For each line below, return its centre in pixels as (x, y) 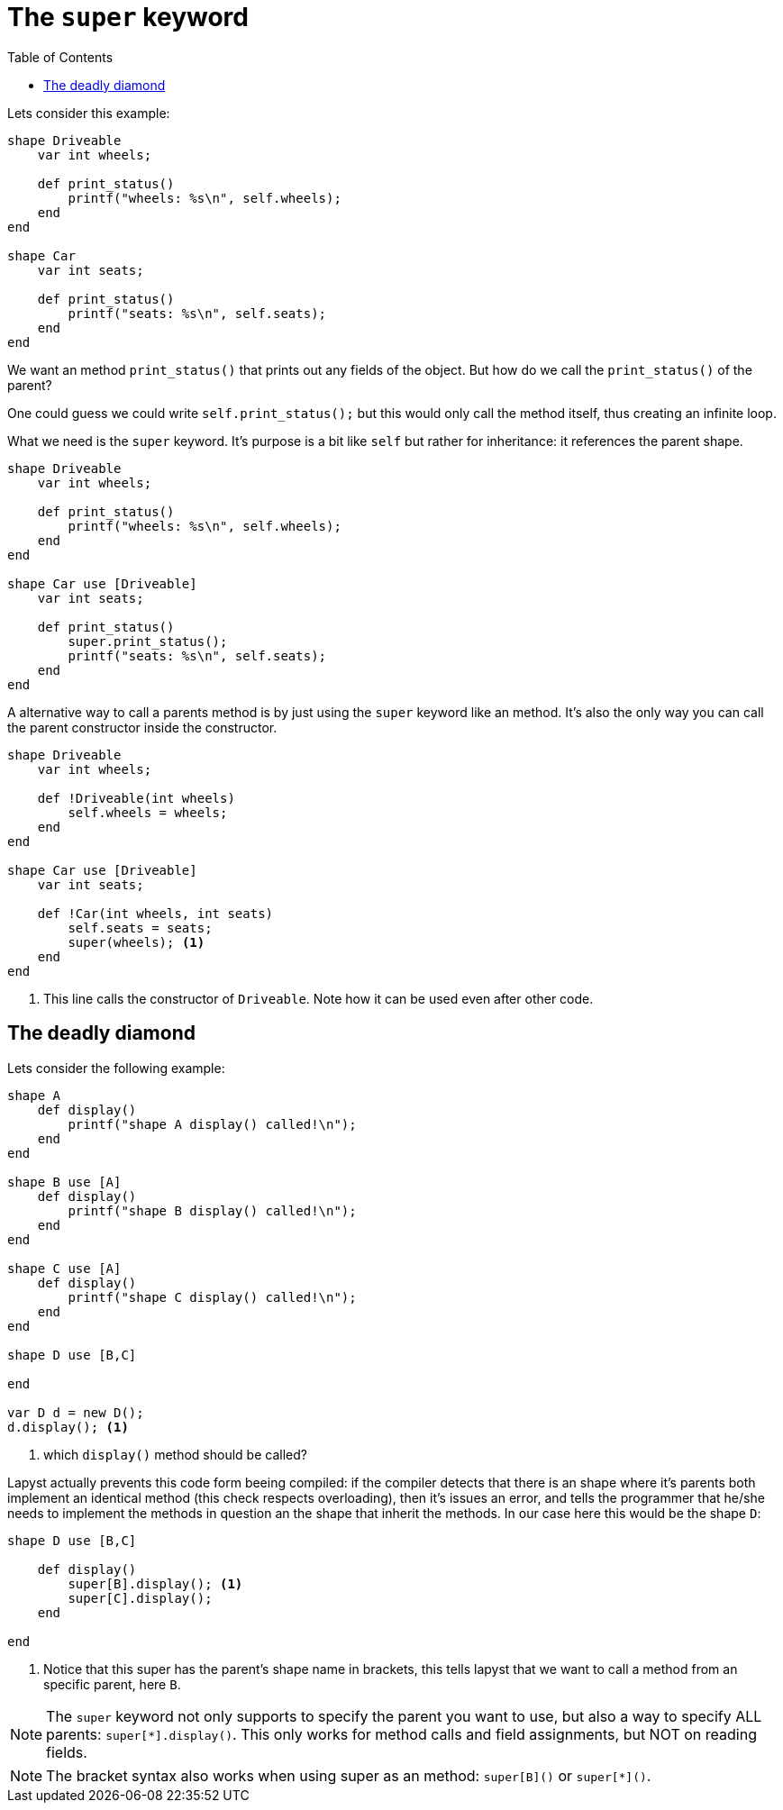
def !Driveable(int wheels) (136, 798)
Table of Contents (60, 57)
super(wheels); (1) (137, 942)
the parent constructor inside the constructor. (142, 727)
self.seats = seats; (140, 928)
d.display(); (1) (68, 1427)
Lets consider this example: (89, 113)
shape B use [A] (64, 1182)
